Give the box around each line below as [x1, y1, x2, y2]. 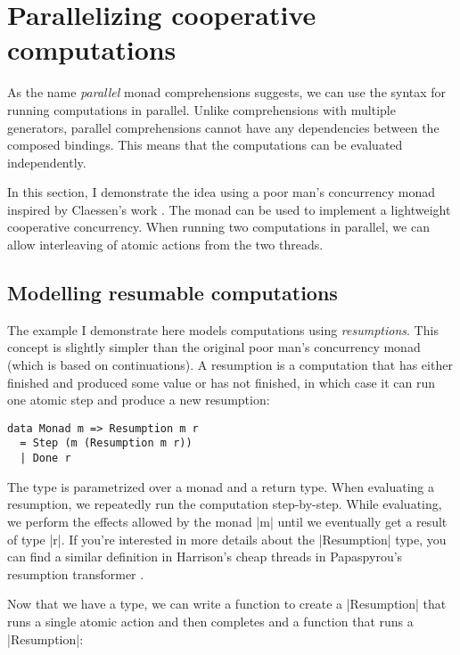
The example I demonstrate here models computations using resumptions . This [7, 320, 439, 339]
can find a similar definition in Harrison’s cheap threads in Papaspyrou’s [7, 547, 403, 566]
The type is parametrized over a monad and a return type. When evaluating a [7, 477, 434, 495]
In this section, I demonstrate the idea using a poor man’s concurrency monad [7, 183, 436, 201]
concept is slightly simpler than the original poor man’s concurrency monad [7, 338, 421, 356]
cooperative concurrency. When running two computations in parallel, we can [7, 217, 430, 236]
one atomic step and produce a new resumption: [7, 390, 270, 409]
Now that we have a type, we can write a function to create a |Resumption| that [7, 594, 447, 613]
